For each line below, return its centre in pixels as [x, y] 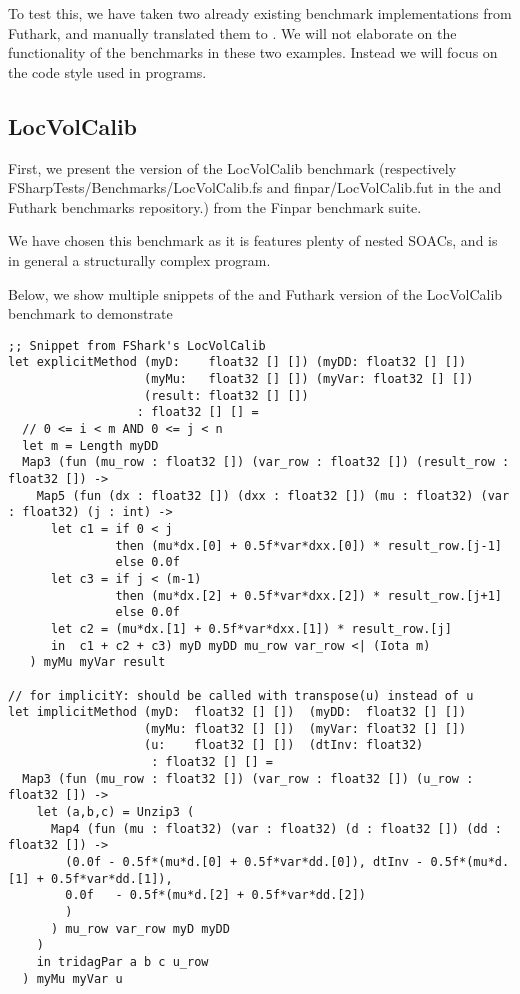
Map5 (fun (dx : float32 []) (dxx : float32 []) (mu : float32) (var [273, 495]
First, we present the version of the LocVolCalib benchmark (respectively [232, 167]
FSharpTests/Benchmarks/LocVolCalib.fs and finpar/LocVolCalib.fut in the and [255, 187]
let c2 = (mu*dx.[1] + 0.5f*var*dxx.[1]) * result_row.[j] [251, 628]
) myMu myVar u [72, 978]
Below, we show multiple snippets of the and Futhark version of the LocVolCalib [255, 293]
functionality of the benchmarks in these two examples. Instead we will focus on [253, 52]
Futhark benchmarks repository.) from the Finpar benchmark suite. [215, 206]
